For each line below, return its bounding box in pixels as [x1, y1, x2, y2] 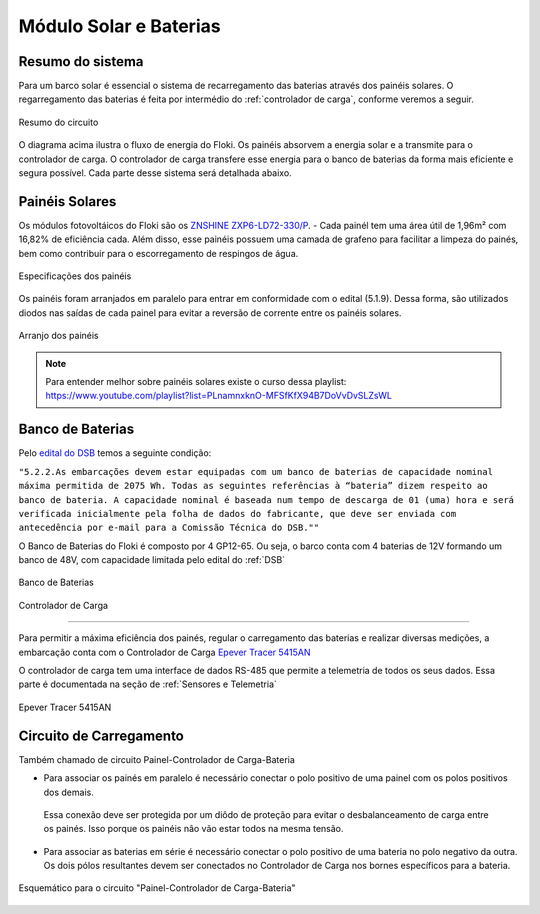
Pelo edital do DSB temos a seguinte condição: [18, 447, 212, 459]
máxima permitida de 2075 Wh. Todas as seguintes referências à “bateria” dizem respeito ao [18, 480, 489, 492]
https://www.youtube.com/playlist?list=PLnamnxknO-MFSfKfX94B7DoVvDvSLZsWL [45, 390, 392, 402]
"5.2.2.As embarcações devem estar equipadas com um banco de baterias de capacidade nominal [18, 466, 494, 477]
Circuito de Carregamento [18, 727, 184, 744]
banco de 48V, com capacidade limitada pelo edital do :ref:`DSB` [18, 554, 285, 566]
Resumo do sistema [18, 53, 144, 70]
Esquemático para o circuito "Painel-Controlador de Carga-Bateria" [18, 882, 296, 894]
